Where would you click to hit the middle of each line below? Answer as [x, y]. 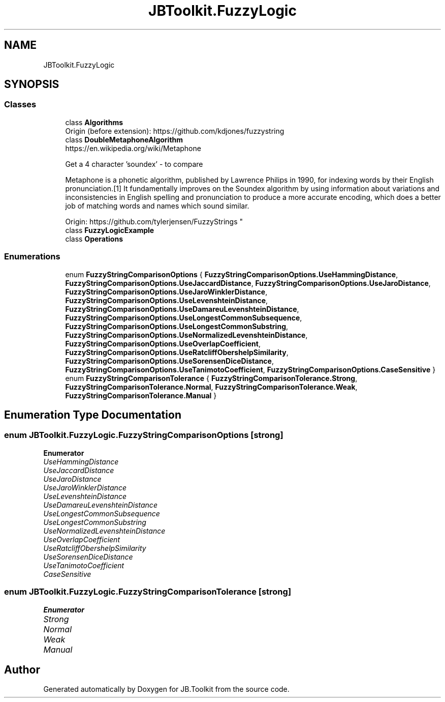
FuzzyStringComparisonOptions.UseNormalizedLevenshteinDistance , [186, 335]
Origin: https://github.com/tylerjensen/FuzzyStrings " [154, 221]
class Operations [94, 239]
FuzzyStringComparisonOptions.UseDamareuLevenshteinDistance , [182, 309]
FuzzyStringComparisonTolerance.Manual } [141, 395]
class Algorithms [94, 122]
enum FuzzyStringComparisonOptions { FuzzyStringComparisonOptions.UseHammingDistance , [232, 274]
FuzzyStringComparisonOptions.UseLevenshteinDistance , [167, 300]
